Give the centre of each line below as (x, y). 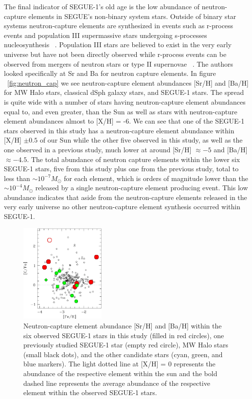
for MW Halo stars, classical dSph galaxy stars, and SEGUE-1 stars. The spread (124, 92)
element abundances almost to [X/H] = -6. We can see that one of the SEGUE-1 (124, 121)
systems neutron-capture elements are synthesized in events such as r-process (119, 26)
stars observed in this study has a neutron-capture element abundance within (119, 130)
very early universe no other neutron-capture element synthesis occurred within (122, 207)
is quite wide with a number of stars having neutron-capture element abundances (125, 101)
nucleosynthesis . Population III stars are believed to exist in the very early (118, 45)
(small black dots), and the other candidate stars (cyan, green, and (123, 354)
